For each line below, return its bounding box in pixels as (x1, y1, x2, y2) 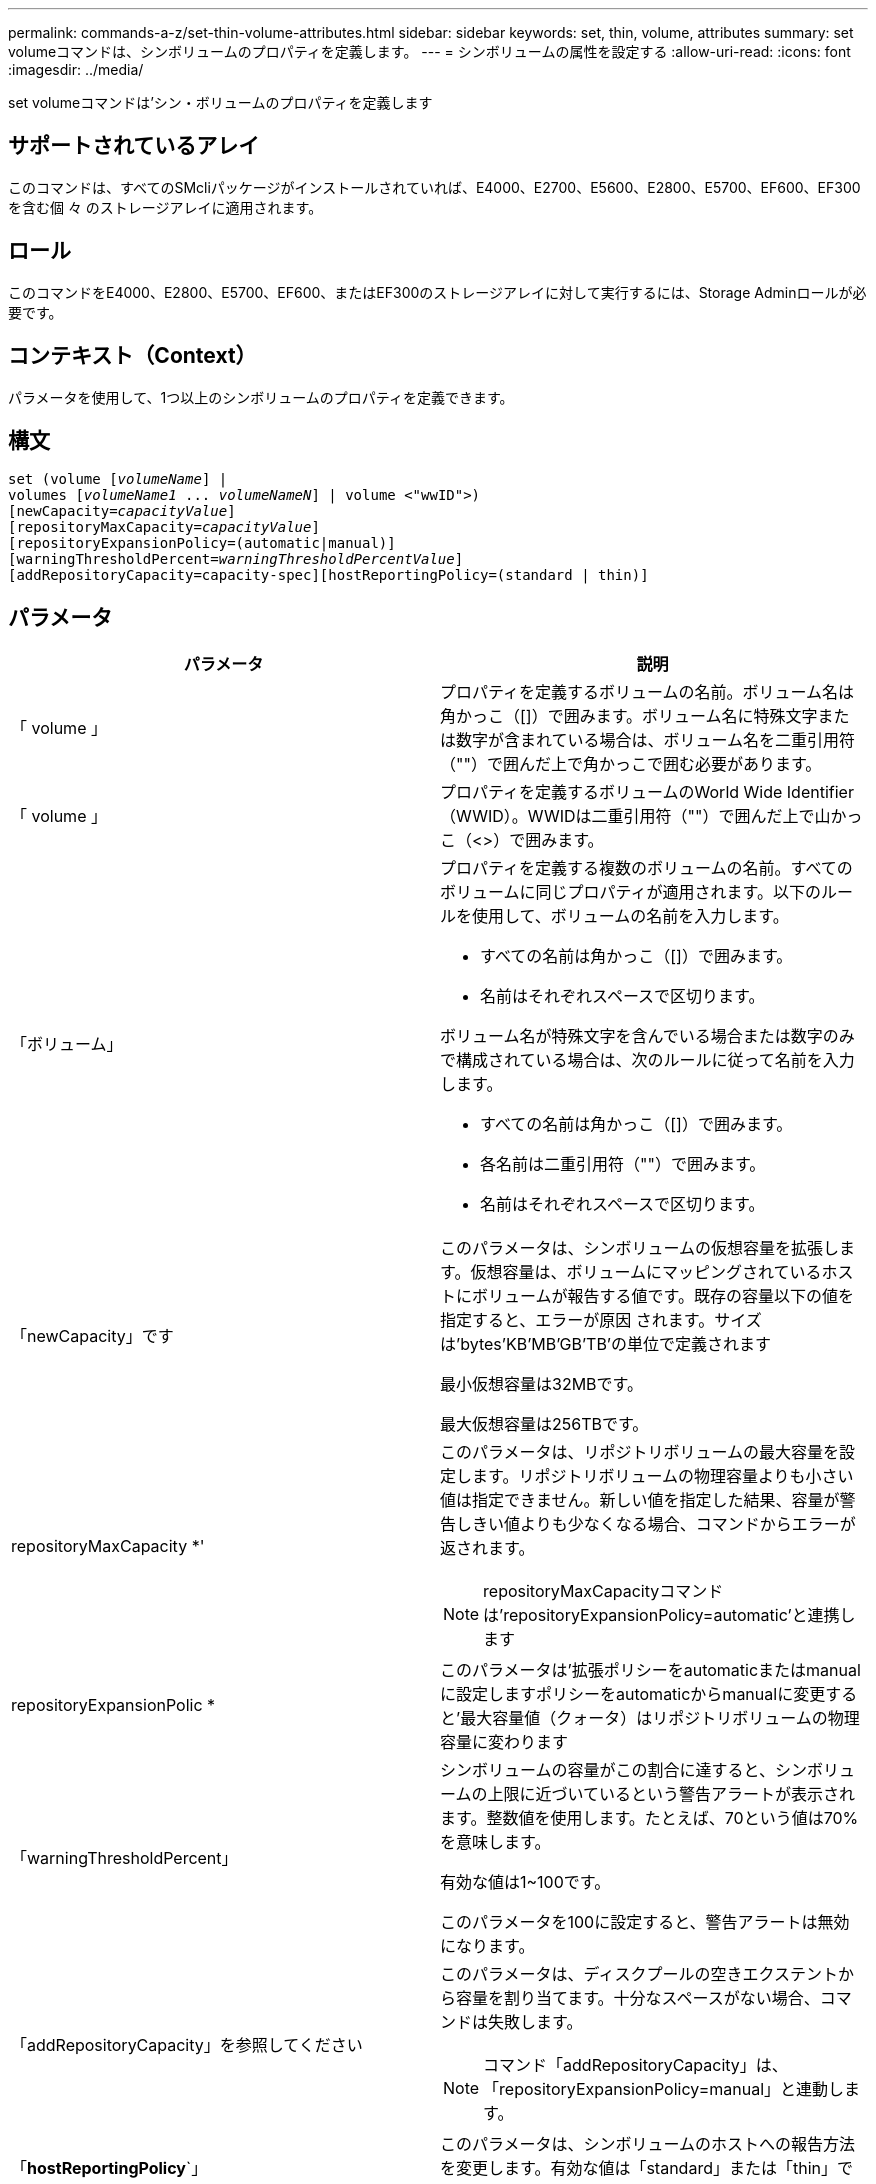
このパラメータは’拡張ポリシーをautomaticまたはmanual (440, 1660, 861, 1681)
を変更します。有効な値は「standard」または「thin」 (440, 2158, 837, 2179)
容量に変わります (440, 1732, 569, 1753)
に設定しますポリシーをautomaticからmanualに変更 (440, 1684, 826, 1705)
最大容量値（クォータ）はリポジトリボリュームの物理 (460, 1708, 860, 1729)
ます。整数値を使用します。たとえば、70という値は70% (440, 1808, 859, 1829)
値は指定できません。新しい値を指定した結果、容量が (440, 1490, 840, 1511)
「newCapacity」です (11, 1326, 174, 1347)
